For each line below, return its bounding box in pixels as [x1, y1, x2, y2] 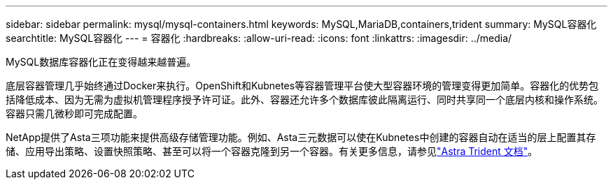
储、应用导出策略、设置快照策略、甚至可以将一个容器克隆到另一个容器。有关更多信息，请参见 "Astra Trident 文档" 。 [6, 145, 538, 157]
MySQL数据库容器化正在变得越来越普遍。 [6, 56, 197, 68]
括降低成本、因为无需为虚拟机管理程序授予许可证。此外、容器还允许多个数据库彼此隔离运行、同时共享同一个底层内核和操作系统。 [6, 94, 603, 105]
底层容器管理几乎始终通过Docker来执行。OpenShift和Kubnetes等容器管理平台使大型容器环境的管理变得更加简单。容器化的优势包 [6, 80, 599, 91]
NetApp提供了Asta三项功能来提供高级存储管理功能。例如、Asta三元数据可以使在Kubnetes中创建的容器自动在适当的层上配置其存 [6, 131, 596, 143]
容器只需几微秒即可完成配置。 [6, 108, 143, 119]
